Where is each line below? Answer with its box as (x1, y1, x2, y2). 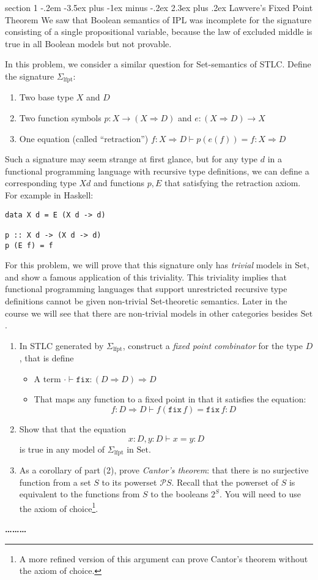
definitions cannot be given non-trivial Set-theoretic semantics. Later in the (5, 294, 287, 307)
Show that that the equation (19, 423, 127, 435)
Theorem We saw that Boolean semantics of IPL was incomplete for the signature (5, 13, 312, 26)
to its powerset (102, 475, 157, 488)
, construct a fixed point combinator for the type (122, 339, 303, 352)
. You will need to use (219, 488, 301, 500)
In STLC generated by (19, 339, 104, 352)
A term (34, 372, 61, 385)
